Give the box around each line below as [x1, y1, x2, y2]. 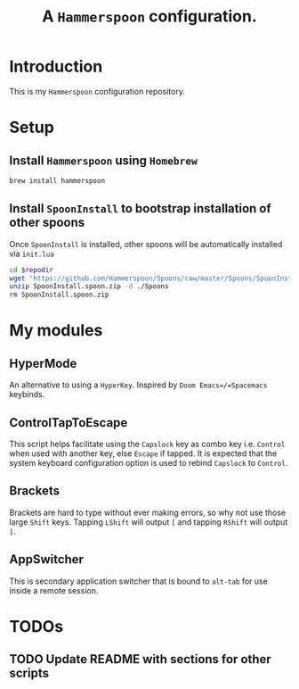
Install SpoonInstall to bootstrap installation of [9, 201, 271, 216]
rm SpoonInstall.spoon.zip [9, 290, 109, 300]
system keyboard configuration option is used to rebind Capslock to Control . [9, 457, 288, 468]
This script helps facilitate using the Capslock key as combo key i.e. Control [9, 438, 286, 449]
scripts [9, 666, 49, 681]
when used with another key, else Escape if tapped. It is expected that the [9, 448, 278, 459]
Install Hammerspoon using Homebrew [9, 153, 198, 168]
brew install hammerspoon [9, 176, 105, 185]
